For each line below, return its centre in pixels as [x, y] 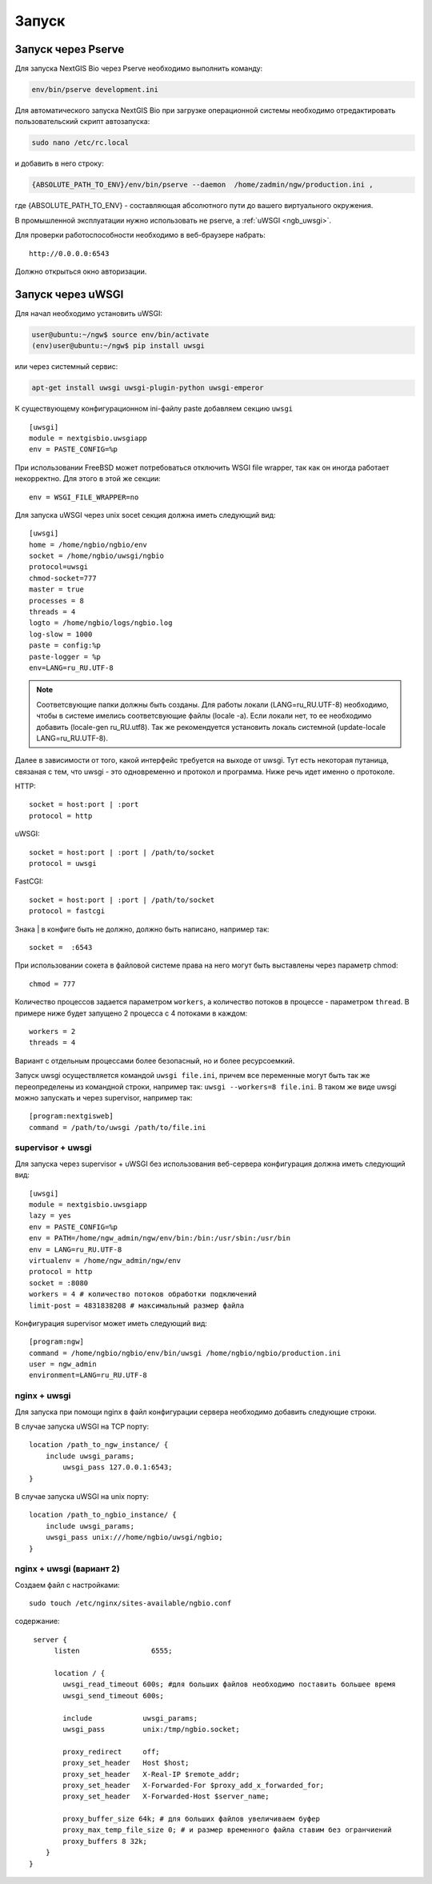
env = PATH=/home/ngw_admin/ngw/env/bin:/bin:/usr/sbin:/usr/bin [160, 1238]
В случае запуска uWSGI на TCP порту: [82, 1426]
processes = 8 [56, 601]
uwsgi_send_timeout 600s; [113, 1696]
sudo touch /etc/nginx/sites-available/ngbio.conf [130, 1603]
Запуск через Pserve [70, 49]
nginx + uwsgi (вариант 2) [67, 1569]
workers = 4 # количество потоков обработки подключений [143, 1294]
